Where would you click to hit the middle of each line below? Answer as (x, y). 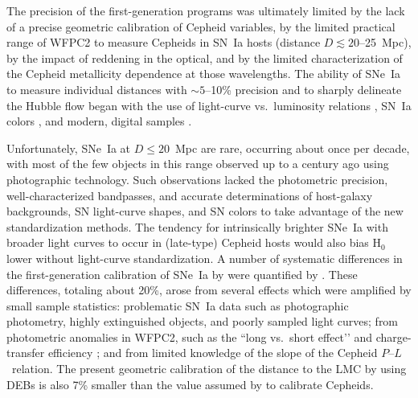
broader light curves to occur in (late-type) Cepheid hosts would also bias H (194, 242)
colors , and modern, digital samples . (99, 121)
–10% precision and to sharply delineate (303, 89)
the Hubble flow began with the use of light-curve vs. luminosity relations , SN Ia (209, 105)
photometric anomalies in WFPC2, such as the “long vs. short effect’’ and (190, 336)
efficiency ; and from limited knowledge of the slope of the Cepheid (213, 353)
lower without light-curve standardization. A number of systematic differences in (205, 258)
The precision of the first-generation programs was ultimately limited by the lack (206, 10)
